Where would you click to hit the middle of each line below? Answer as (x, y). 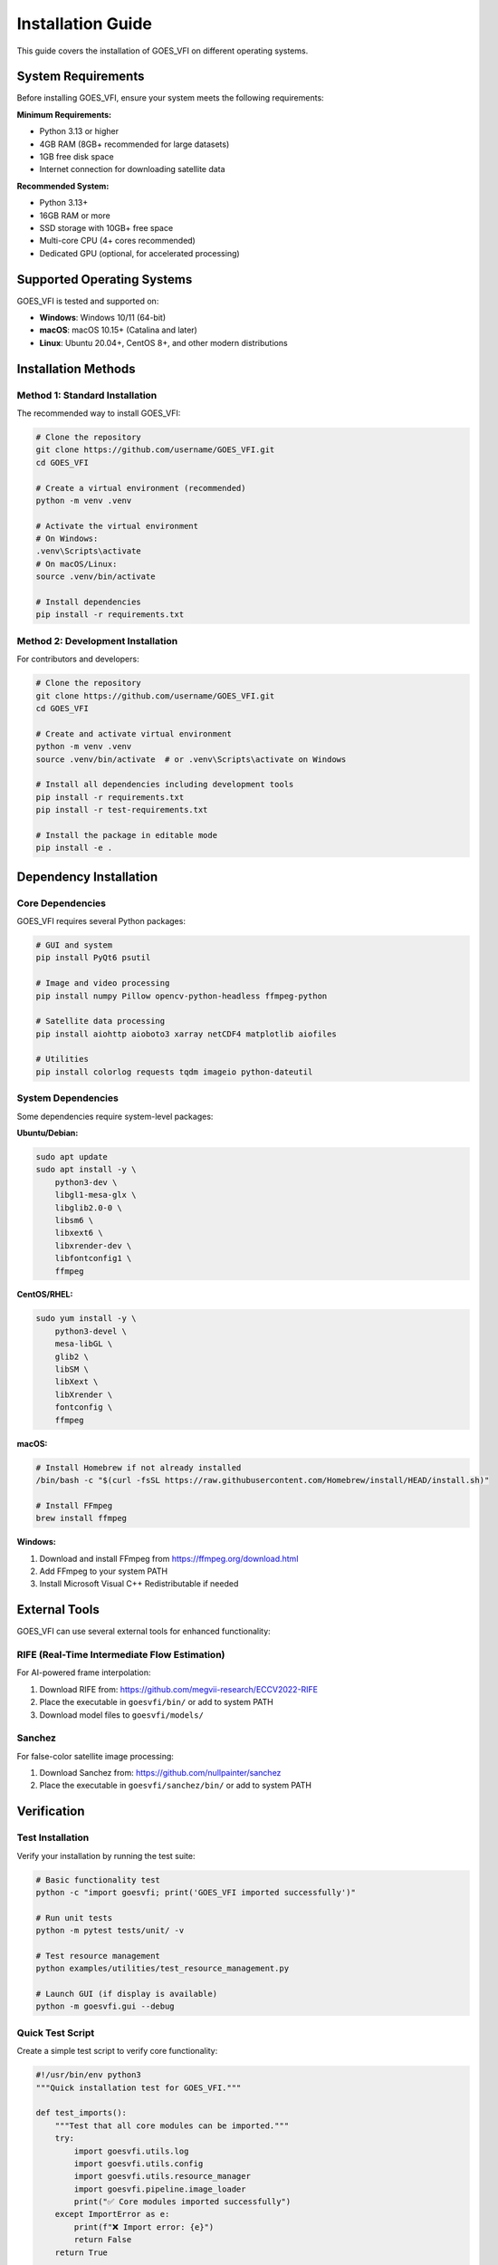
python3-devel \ (91, 1331)
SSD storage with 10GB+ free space (106, 227)
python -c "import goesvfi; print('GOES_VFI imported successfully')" (196, 1892)
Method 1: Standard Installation (87, 395)
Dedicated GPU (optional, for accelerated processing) (139, 253)
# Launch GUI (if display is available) (126, 1994)
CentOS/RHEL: (45, 1295)
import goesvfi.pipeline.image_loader (160, 2189)
